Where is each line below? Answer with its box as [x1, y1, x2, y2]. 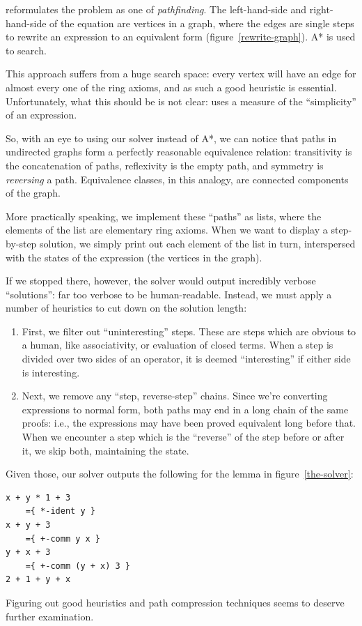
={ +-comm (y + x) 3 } [25, 560, 130, 571]
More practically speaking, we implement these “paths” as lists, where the [6, 208, 322, 223]
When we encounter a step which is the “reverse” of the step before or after [22, 429, 345, 444]
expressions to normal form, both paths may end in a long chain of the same [22, 402, 349, 416]
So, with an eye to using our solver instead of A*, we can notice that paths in [6, 130, 337, 145]
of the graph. [6, 185, 61, 200]
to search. [6, 43, 47, 57]
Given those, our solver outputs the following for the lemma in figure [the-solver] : [6, 466, 354, 481]
